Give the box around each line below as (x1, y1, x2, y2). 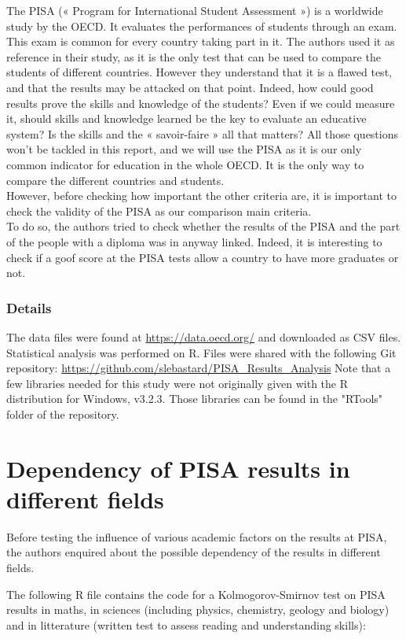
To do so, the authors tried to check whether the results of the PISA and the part (6, 218, 401, 235)
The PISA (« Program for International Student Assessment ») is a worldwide (6, 2, 383, 18)
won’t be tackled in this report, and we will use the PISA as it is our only (6, 141, 362, 157)
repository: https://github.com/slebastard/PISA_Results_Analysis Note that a (6, 360, 391, 376)
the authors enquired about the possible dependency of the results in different (6, 544, 381, 560)
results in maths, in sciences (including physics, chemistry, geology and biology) (6, 601, 390, 618)
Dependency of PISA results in (6, 452, 350, 484)
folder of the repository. (6, 405, 119, 422)
